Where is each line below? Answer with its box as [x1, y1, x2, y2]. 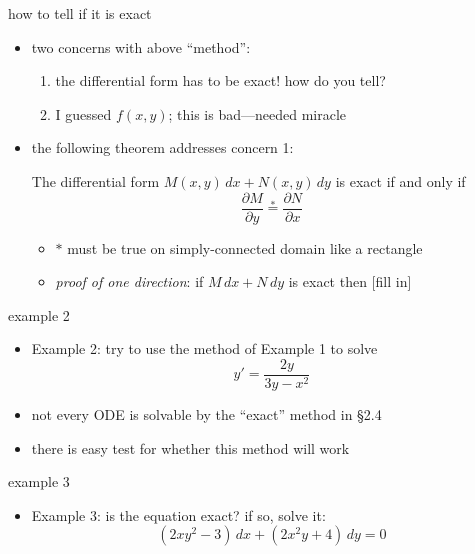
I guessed [55, 103, 112, 124]
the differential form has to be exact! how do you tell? [55, 70, 386, 91]
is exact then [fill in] [288, 271, 412, 292]
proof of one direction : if [55, 271, 204, 292]
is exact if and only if [335, 170, 466, 191]
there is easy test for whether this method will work [31, 437, 350, 458]
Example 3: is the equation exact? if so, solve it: [31, 504, 326, 525]
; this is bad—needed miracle [168, 103, 347, 124]
